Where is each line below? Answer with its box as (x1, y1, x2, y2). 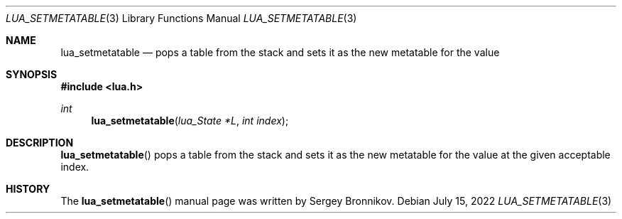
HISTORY (6, 183, 50, 195)
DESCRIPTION (6, 137, 74, 149)
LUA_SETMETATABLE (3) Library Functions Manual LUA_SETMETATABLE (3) (6, 12, 357, 24)
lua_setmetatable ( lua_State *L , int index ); (91, 114, 289, 127)
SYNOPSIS (6, 68, 58, 80)
